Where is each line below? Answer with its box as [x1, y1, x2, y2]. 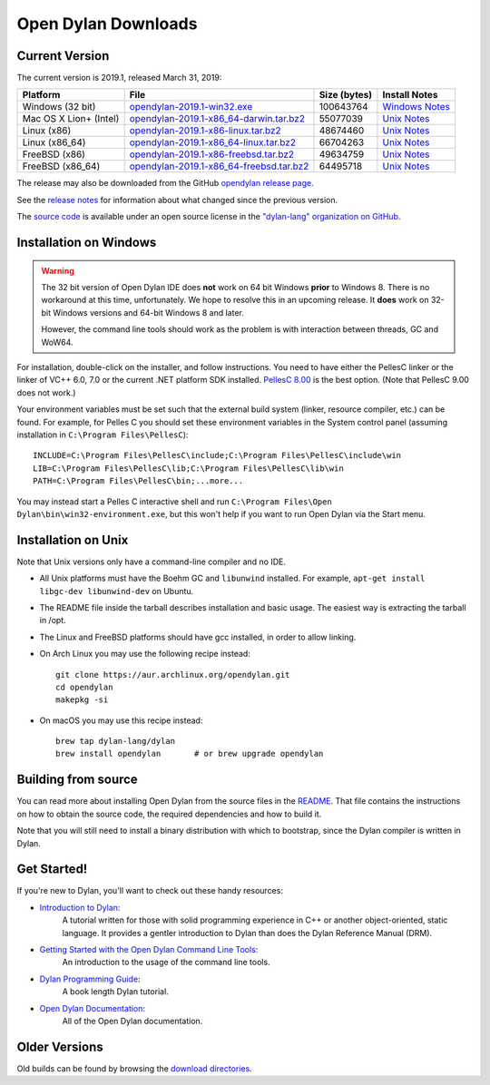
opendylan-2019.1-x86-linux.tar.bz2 [129, 124, 281, 137]
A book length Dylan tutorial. [62, 986, 170, 997]
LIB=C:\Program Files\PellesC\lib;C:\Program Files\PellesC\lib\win [33, 463, 344, 474]
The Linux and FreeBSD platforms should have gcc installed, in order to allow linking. [39, 631, 357, 642]
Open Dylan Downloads [16, 14, 198, 34]
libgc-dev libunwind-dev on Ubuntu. [39, 585, 194, 596]
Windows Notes [382, 101, 451, 113]
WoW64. [41, 337, 73, 347]
